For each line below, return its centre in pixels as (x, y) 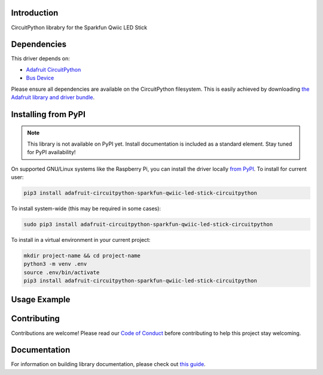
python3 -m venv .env (55, 264)
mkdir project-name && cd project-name (82, 256)
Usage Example (41, 299)
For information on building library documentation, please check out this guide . (108, 364)
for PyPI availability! (51, 152)
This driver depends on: (40, 59)
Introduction (35, 13)
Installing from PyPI (48, 114)
